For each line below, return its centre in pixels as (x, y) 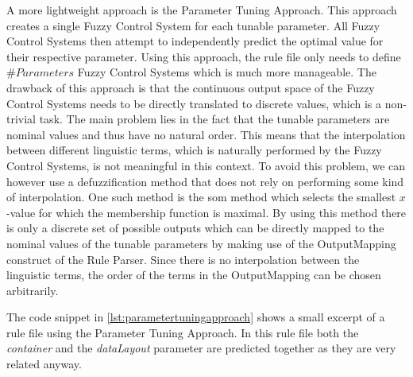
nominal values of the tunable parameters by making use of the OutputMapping (201, 243)
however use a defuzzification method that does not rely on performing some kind (205, 181)
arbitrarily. (33, 290)
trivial (21, 119)
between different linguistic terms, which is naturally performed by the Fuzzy (194, 150)
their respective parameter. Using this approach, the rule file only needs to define (204, 56)
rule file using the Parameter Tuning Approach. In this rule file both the (183, 332)
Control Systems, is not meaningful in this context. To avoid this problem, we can (206, 165)
